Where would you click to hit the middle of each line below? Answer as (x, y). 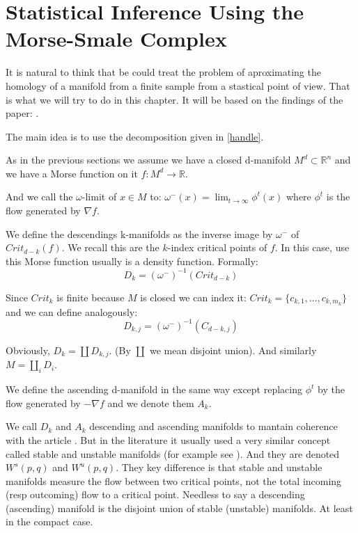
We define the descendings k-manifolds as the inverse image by (139, 233)
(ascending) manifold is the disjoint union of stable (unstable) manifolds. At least (179, 508)
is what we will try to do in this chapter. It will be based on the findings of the (174, 99)
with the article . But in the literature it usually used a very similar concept (168, 439)
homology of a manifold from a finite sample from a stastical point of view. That (178, 85)
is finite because (91, 297)
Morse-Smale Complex (116, 39)
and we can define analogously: (72, 311)
